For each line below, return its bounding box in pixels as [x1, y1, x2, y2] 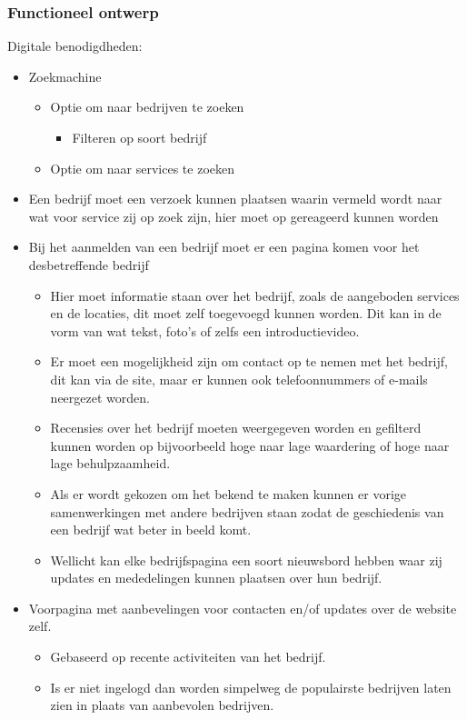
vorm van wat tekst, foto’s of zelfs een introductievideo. [50, 321, 360, 340]
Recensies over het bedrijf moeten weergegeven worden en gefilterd [50, 418, 422, 437]
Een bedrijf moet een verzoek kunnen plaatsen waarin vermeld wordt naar [28, 189, 442, 208]
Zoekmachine [28, 66, 102, 85]
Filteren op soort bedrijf [72, 128, 207, 146]
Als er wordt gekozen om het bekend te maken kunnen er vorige [50, 484, 407, 503]
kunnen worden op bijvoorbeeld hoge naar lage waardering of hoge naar [50, 435, 450, 455]
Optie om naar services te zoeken [50, 158, 235, 177]
